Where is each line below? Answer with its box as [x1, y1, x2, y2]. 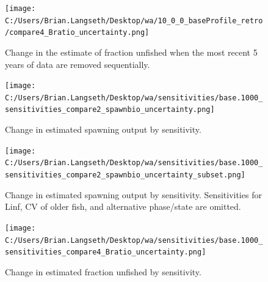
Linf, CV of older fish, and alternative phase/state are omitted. [5, 200, 241, 213]
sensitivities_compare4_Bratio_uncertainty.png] [5, 248, 206, 257]
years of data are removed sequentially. [5, 58, 150, 70]
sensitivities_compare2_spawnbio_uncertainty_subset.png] [5, 171, 245, 180]
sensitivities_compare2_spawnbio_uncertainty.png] [5, 105, 215, 114]
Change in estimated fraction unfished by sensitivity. [5, 265, 201, 278]
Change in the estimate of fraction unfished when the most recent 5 [5, 45, 258, 58]
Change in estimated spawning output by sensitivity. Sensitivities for [5, 188, 262, 201]
